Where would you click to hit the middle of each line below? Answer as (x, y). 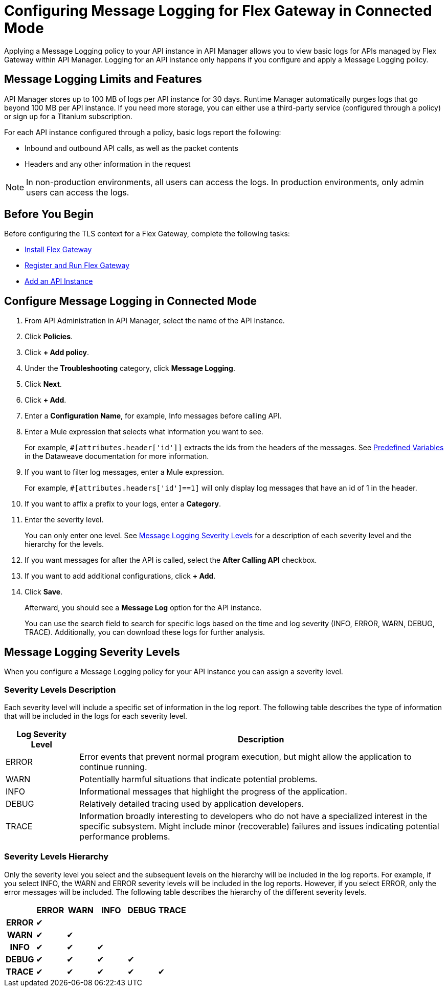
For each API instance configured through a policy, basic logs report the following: (143, 132)
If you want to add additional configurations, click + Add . (120, 576)
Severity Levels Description (60, 689)
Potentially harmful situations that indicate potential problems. (198, 779)
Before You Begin (49, 214)
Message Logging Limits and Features (103, 79)
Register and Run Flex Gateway (77, 266)
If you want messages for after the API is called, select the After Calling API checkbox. (171, 560)
